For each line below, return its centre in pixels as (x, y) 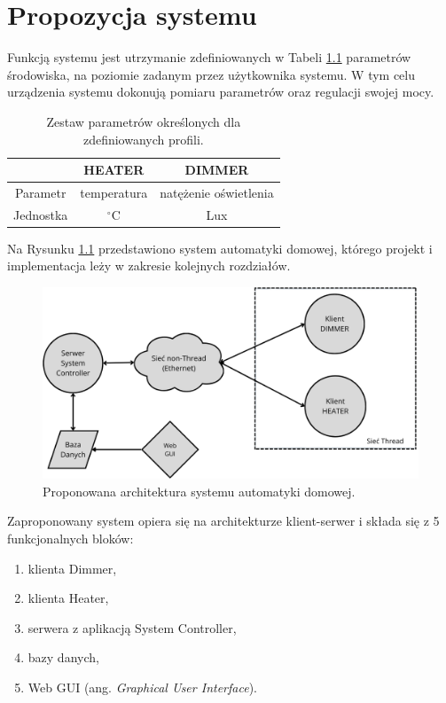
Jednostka (41, 214)
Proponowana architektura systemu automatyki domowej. (199, 491)
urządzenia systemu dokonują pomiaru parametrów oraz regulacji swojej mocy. (221, 92)
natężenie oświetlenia (217, 192)
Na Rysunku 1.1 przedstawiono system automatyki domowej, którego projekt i (220, 248)
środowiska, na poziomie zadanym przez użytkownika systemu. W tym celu (211, 74)
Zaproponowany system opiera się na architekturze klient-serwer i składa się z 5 (223, 521)
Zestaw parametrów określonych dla (144, 121)
